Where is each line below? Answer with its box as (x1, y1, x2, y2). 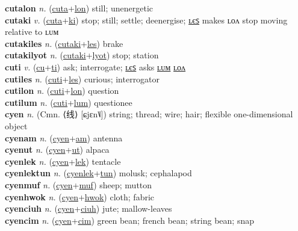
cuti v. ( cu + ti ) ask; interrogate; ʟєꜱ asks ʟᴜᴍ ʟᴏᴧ (5, 60, 186, 73)
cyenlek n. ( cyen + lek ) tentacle (5, 155, 121, 167)
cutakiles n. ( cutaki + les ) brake (5, 37, 123, 49)
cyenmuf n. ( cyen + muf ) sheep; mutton (5, 178, 152, 191)
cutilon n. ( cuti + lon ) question (5, 84, 119, 97)
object (5, 119, 28, 132)
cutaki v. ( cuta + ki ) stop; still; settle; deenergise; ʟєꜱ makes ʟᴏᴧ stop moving (5, 13, 288, 26)
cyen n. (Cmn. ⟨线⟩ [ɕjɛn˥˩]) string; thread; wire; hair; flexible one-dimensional (5, 108, 293, 120)
